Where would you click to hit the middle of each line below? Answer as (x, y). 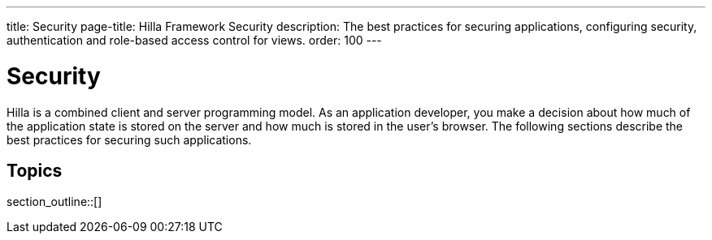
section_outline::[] (54, 202)
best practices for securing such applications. (129, 139)
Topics (35, 170)
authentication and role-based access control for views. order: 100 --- (194, 40)
